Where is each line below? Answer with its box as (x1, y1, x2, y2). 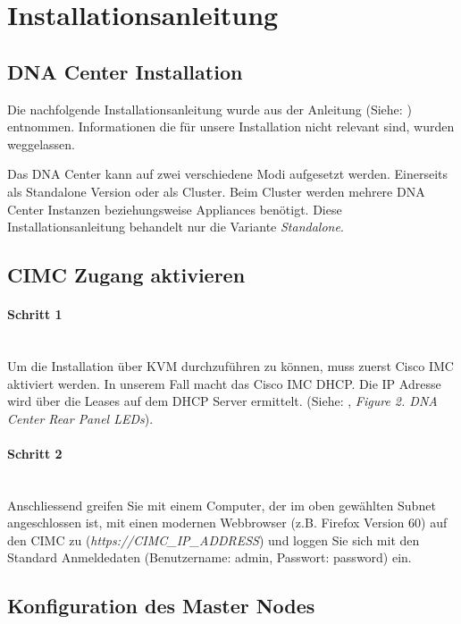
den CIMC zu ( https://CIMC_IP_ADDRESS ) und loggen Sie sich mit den (7, 530, 420, 549)
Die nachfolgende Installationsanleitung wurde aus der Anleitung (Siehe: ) (7, 99, 412, 118)
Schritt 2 (7, 443, 63, 462)
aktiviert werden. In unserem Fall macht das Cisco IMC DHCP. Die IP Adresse (7, 374, 441, 392)
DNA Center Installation (7, 57, 243, 85)
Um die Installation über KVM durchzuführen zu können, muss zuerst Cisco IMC (7, 356, 454, 375)
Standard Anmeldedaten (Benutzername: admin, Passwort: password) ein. (7, 548, 412, 567)
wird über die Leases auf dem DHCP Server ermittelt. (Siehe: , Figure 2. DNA (7, 392, 438, 410)
